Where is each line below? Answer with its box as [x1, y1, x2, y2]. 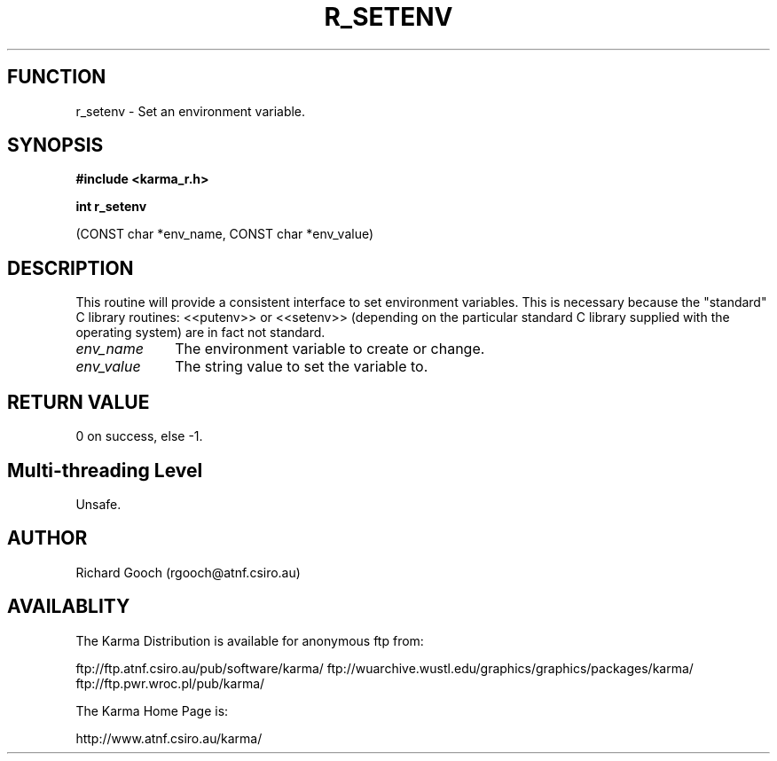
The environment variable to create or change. [175, 340, 485, 358]
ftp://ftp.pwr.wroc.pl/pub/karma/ [75, 675, 265, 691]
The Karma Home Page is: [75, 702, 229, 718]
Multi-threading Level [7, 459, 203, 482]
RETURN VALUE [7, 390, 150, 413]
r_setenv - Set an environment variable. [75, 103, 306, 119]
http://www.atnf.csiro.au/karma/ [75, 730, 263, 746]
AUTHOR [7, 527, 88, 550]
